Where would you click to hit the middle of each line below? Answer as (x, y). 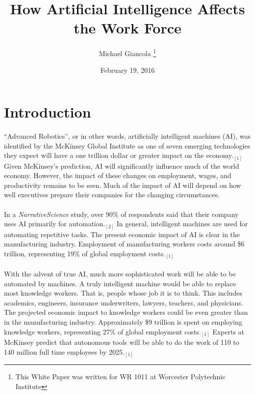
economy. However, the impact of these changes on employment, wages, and (118, 175)
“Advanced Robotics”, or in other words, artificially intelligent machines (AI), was (127, 136)
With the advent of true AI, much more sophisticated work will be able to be (120, 274)
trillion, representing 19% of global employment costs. (85, 253)
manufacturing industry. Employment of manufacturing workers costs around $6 (124, 244)
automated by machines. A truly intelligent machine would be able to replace (120, 283)
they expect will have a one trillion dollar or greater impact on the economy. (119, 155)
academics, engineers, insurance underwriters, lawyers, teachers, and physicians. (124, 302)
